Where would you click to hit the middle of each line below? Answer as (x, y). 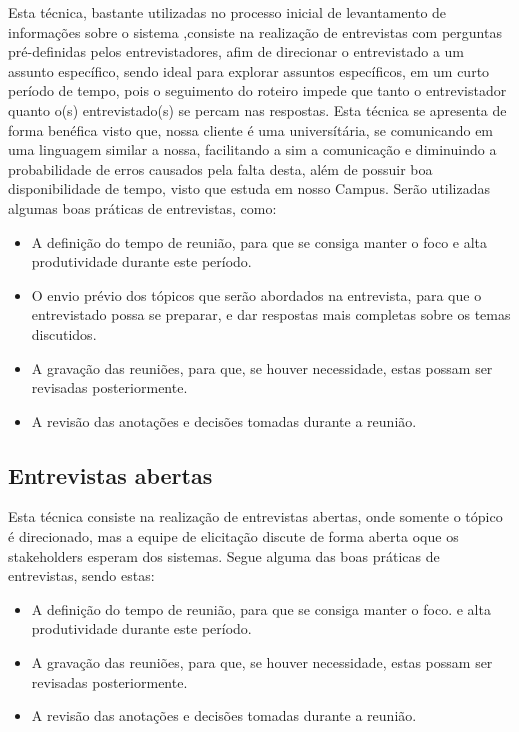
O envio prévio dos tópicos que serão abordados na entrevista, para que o (256, 294)
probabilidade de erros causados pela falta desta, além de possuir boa (220, 168)
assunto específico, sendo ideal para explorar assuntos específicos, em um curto (249, 70)
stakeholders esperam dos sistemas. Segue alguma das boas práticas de (224, 555)
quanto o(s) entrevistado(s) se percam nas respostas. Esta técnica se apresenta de (257, 109)
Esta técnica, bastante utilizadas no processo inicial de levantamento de (227, 12)
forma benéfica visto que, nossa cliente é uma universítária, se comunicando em (251, 129)
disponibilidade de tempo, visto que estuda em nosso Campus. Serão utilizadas (249, 188)
